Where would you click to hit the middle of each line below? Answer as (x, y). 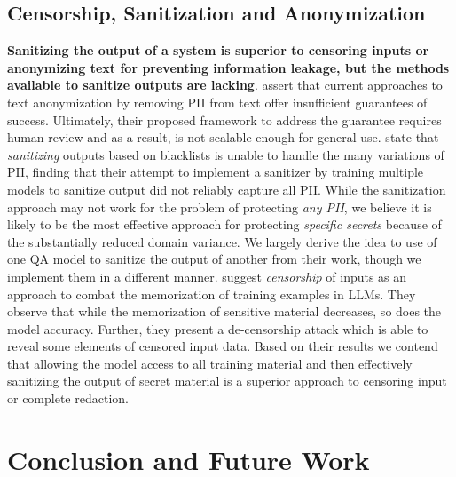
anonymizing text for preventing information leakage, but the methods (228, 67)
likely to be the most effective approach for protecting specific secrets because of (224, 224)
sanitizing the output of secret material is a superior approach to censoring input (227, 381)
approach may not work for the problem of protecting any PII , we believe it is (220, 207)
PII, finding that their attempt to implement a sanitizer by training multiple (216, 172)
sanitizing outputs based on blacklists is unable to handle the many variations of (226, 154)
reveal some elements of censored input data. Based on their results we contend (223, 346)
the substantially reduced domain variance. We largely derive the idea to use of (222, 241)
